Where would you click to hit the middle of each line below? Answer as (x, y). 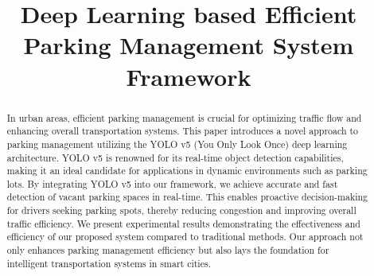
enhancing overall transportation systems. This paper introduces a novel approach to (183, 131)
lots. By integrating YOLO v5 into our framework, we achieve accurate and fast (172, 183)
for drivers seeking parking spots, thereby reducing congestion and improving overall (181, 210)
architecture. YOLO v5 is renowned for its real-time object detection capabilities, (175, 157)
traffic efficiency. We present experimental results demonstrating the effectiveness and (183, 223)
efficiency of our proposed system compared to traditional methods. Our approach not (185, 237)
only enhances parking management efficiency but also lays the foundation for (168, 250)
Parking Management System (189, 45)
